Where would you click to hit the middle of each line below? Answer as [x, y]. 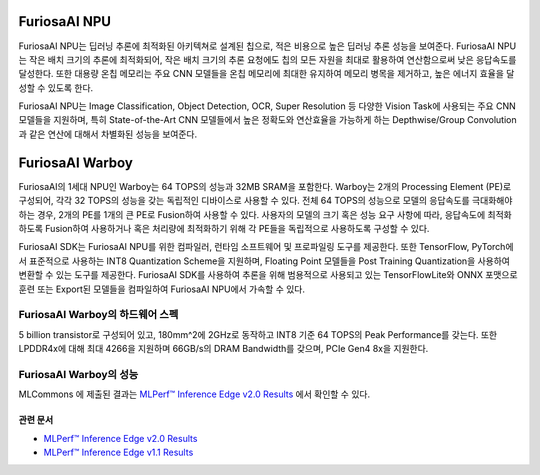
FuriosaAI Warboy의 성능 [78, 374]
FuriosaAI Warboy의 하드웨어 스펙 [98, 315]
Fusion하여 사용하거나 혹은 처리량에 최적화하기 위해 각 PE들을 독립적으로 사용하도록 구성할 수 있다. [237, 228]
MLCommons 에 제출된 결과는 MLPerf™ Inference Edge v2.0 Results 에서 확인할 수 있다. [194, 394]
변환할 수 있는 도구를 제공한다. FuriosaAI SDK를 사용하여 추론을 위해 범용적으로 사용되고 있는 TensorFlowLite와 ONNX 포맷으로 [268, 275]
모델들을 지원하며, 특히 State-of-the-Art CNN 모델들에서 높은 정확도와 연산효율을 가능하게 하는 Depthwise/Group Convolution [267, 120]
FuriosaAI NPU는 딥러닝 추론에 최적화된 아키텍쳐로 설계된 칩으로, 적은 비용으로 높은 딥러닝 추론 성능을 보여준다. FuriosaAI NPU [267, 46]
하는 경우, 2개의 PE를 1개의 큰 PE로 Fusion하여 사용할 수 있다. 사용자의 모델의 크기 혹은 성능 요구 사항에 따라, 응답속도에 [252, 214]
